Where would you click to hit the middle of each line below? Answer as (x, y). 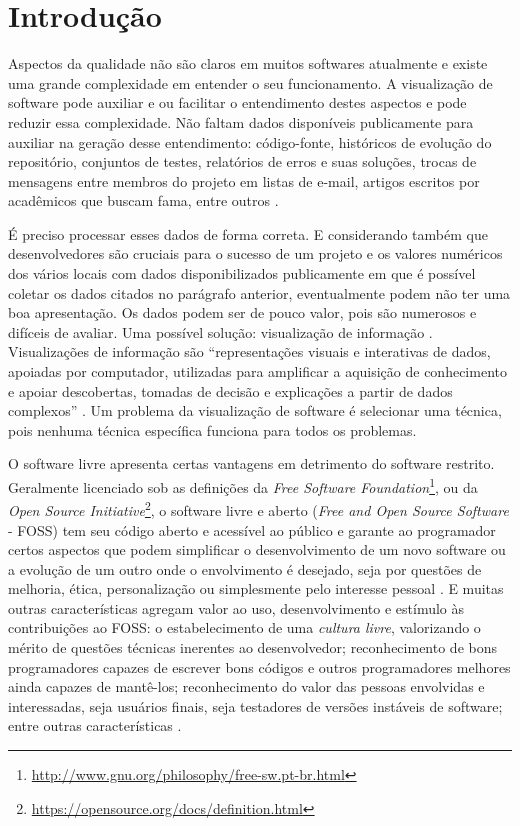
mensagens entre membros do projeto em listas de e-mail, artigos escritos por (244, 180)
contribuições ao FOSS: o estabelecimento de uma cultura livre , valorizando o (244, 627)
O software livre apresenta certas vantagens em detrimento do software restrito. (251, 463)
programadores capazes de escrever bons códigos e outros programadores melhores (259, 666)
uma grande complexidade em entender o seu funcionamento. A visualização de (250, 82)
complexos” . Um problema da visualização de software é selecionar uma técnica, (255, 410)
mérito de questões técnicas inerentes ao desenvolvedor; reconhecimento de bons (252, 647)
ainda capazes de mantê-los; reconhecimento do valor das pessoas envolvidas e (246, 686)
